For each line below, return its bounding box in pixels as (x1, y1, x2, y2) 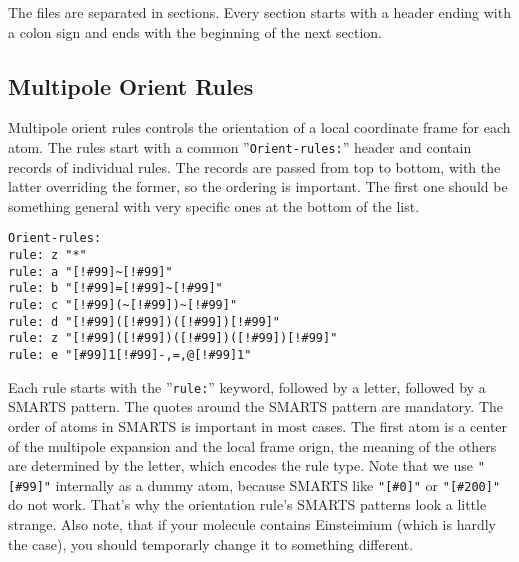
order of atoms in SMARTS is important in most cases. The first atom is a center (8, 415, 508, 436)
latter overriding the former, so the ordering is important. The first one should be (8, 176, 508, 197)
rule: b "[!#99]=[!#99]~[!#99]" (8, 281, 223, 296)
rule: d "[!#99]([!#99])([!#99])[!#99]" (8, 314, 281, 329)
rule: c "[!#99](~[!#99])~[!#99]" (8, 298, 238, 313)
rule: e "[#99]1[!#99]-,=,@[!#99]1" (8, 348, 252, 363)
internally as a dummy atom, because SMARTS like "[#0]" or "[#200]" (55, 474, 501, 495)
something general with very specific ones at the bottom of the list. (8, 195, 420, 216)
